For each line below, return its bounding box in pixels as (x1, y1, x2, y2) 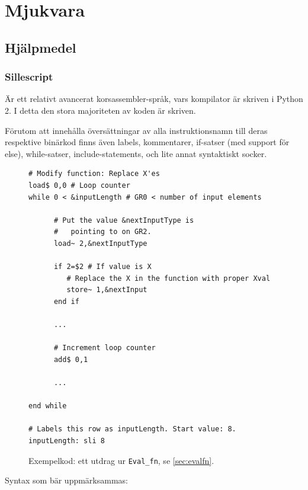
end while (28, 402, 67, 411)
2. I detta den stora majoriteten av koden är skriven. (5, 104, 196, 116)
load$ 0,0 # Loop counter (28, 181, 130, 190)
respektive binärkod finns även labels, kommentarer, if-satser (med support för (5, 136, 290, 148)
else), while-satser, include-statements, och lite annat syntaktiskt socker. (5, 147, 267, 159)
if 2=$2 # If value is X (53, 262, 152, 271)
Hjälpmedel (5, 38, 76, 56)
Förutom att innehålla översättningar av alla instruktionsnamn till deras (5, 124, 268, 136)
